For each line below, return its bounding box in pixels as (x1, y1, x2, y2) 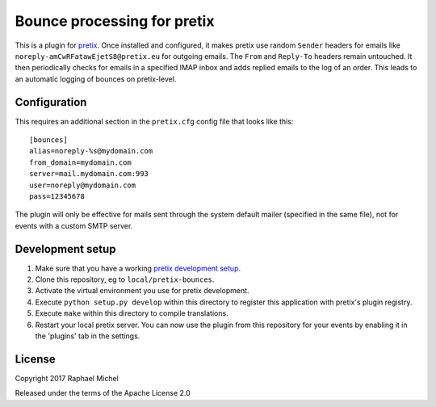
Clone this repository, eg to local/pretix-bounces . (35, 275, 215, 284)
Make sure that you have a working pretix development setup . (35, 263, 241, 273)
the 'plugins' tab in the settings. (35, 331, 140, 341)
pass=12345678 (29, 191, 85, 201)
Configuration (15, 95, 87, 109)
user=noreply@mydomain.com (29, 180, 136, 190)
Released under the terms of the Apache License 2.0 (15, 388, 191, 398)
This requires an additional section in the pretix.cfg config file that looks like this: (15, 116, 294, 126)
